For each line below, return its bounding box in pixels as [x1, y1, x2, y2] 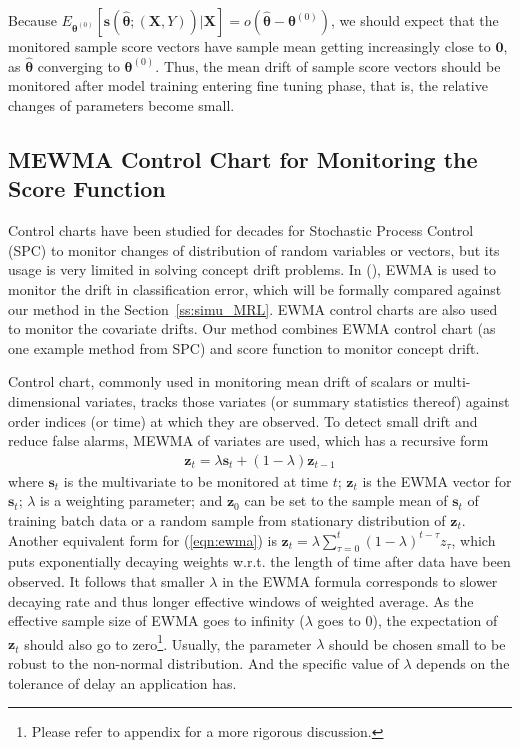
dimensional [8, 390, 81, 411]
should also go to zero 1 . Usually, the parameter [24, 630, 312, 654]
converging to [37, 55, 120, 76]
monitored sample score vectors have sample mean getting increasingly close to [8, 36, 491, 56]
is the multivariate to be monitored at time [63, 470, 329, 491]
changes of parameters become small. [8, 95, 235, 115]
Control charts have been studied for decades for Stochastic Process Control [8, 220, 474, 241]
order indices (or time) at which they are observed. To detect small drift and [8, 410, 478, 431]
